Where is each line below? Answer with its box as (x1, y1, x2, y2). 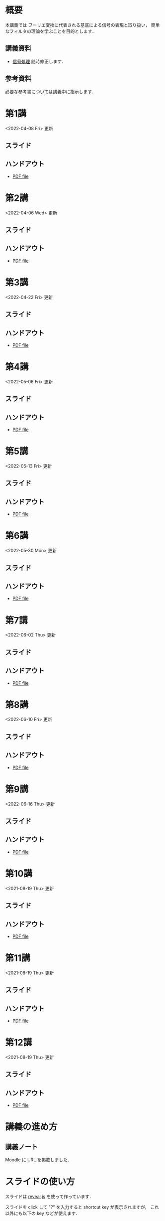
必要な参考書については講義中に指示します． (5, 88, 96, 95)
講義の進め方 (5, 1121, 58, 1133)
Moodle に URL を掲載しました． (5, 1157, 72, 1163)
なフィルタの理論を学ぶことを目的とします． (5, 28, 97, 34)
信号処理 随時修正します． (12, 58, 66, 64)
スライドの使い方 (5, 1176, 76, 1188)
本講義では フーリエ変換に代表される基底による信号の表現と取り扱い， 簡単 (5, 22, 160, 28)
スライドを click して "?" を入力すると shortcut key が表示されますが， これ (5, 1204, 159, 1210)
